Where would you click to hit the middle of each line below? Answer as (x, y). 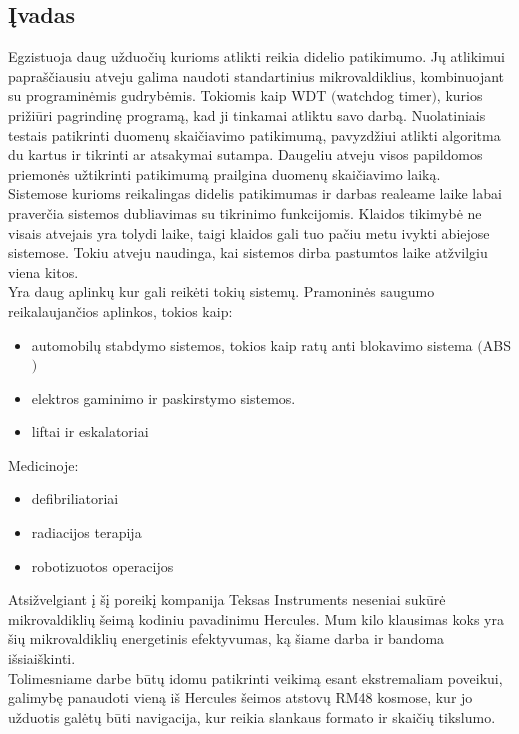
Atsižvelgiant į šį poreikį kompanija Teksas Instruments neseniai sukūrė (227, 599)
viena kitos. (43, 271)
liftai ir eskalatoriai (90, 431)
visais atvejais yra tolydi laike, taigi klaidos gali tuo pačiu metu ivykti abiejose (249, 232)
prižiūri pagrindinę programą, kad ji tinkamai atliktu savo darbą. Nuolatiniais (247, 114)
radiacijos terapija (86, 532)
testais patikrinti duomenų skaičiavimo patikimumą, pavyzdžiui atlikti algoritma (254, 134)
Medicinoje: (43, 464)
